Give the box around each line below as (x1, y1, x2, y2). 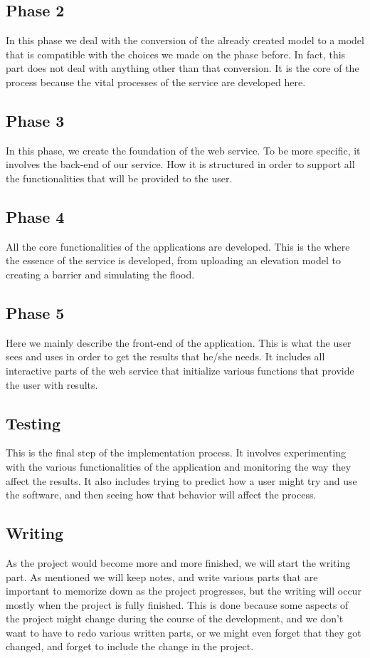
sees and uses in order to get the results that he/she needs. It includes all (6, 349, 325, 364)
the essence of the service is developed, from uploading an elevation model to (6, 253, 341, 268)
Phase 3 (6, 109, 65, 131)
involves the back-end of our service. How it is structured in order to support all (6, 157, 355, 172)
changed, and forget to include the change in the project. (6, 639, 254, 654)
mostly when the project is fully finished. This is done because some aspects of (6, 597, 349, 612)
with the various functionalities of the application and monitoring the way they (6, 459, 351, 474)
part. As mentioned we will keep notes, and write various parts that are (6, 569, 318, 584)
